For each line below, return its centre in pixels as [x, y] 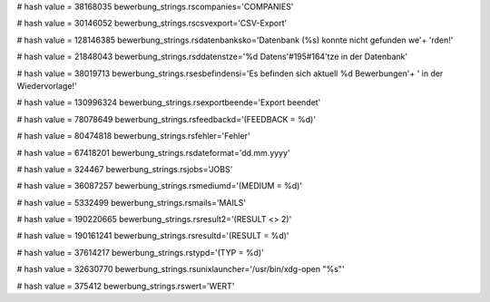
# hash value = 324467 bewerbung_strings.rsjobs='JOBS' [125, 169]
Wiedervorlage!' [47, 85]
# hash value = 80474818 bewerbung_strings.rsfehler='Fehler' [133, 136]
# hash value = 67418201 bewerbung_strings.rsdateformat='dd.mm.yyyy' [153, 152]
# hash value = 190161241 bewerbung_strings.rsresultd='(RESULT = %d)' [153, 236]
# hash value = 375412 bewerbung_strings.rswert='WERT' [126, 286]
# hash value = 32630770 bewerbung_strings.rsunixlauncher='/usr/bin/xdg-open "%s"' [181, 269]
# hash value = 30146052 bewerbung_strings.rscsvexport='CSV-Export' [152, 24]
